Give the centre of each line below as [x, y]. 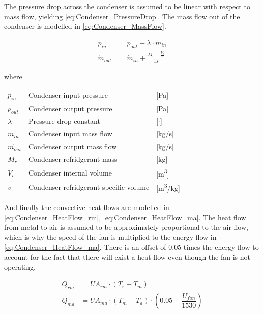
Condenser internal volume [70, 172]
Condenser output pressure [70, 108]
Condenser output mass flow [73, 146]
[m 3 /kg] [168, 187]
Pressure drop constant [64, 121]
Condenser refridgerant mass [73, 159]
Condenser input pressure [68, 95]
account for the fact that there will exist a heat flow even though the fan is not [127, 257]
